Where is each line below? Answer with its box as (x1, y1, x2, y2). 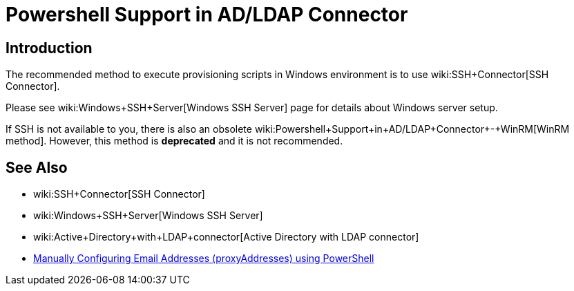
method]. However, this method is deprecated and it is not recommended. (6, 135, 343, 147)
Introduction (6, 39, 93, 57)
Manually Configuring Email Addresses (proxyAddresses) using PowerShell (33, 252, 374, 265)
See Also (6, 158, 68, 176)
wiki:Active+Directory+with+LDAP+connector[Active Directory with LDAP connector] (33, 231, 419, 243)
